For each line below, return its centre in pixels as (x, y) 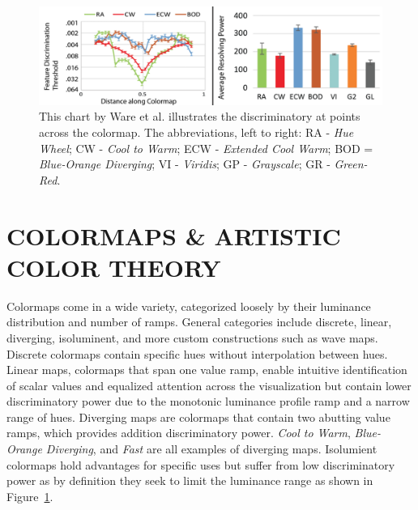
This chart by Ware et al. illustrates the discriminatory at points (200, 116)
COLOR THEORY (114, 267)
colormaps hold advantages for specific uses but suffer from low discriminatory (201, 464)
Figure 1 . (30, 496)
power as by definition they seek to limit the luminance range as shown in (190, 480)
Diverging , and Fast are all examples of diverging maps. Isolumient (211, 449)
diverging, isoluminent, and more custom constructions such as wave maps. (192, 337)
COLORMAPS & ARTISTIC (174, 235)
